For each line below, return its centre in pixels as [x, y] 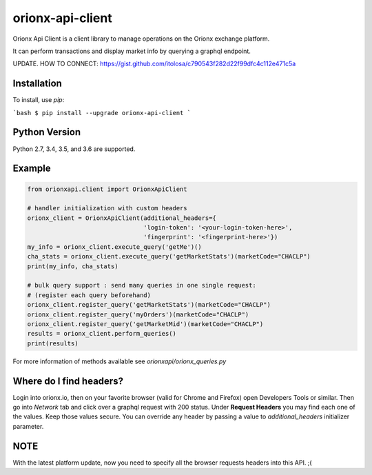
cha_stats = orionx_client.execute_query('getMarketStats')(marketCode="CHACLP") [169, 256]
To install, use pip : [39, 100]
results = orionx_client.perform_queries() [102, 334]
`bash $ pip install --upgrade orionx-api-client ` [102, 113]
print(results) [53, 343]
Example [32, 169]
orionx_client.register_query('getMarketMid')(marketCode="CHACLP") [145, 324]
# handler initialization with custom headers [107, 208]
